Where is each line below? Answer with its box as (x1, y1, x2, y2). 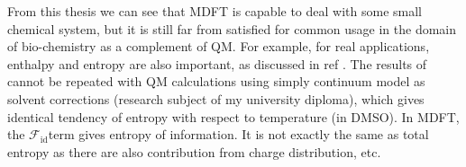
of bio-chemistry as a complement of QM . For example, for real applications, (7, 37, 430, 56)
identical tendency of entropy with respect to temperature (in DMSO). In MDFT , (7, 107, 460, 126)
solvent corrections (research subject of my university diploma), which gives (7, 89, 425, 108)
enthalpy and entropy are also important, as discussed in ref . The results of (7, 54, 427, 73)
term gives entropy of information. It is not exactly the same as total (48, 125, 429, 144)
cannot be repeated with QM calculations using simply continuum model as (7, 72, 425, 91)
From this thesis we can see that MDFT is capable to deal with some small (7, 2, 422, 20)
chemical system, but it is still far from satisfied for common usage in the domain (7, 19, 457, 38)
